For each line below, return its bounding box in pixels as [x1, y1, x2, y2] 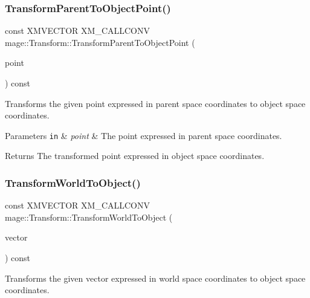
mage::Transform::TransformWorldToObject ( [5, 210, 173, 223]
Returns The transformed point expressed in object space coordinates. [5, 149, 265, 162]
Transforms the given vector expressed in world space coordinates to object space [5, 271, 306, 284]
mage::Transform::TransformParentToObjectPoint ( [5, 36, 195, 48]
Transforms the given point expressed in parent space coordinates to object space [5, 97, 306, 109]
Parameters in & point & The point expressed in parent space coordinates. [5, 129, 282, 141]
